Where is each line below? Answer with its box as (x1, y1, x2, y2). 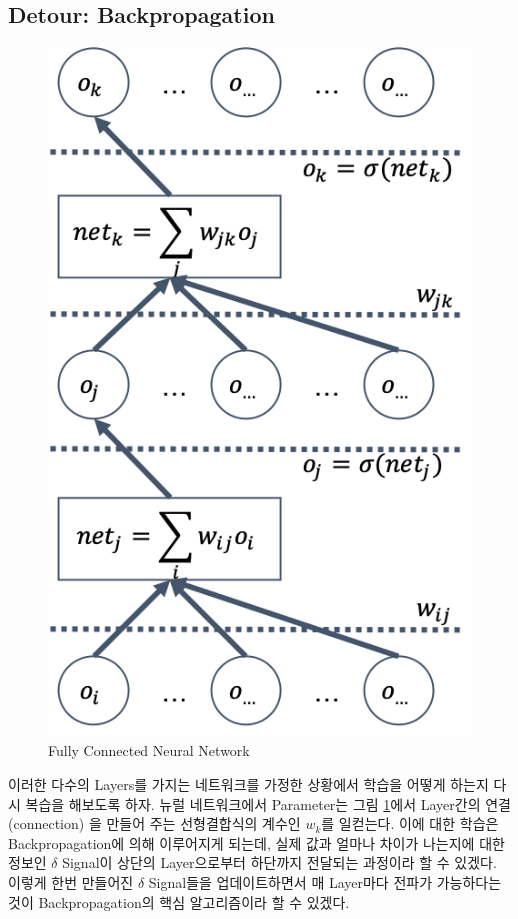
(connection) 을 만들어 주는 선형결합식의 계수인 (8, 813, 301, 834)
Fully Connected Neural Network (48, 740, 250, 761)
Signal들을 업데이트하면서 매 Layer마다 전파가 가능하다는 (148, 872, 502, 893)
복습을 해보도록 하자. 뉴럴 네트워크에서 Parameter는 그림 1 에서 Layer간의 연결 (25, 793, 511, 814)
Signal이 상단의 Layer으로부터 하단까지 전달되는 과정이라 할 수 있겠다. (62, 852, 497, 873)
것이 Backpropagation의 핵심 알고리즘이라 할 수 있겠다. (8, 891, 350, 912)
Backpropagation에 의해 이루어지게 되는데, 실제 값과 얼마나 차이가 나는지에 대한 (8, 832, 505, 853)
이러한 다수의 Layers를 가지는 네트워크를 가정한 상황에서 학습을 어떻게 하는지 (8, 774, 489, 795)
